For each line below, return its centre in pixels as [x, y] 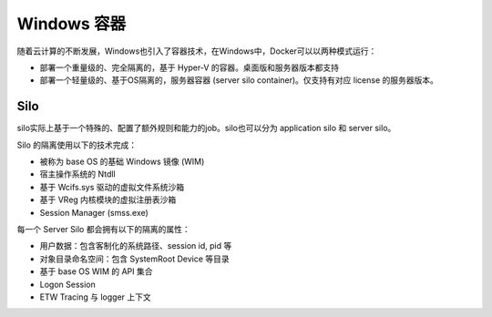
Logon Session [67, 284]
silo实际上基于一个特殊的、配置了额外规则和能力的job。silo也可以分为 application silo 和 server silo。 [206, 128]
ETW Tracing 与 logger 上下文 [96, 297]
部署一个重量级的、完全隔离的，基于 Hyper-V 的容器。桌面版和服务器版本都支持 [190, 67]
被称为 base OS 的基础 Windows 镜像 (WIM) [122, 162]
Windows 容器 [72, 24]
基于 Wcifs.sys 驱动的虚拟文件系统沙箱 [112, 187]
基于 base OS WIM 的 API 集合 [96, 271]
